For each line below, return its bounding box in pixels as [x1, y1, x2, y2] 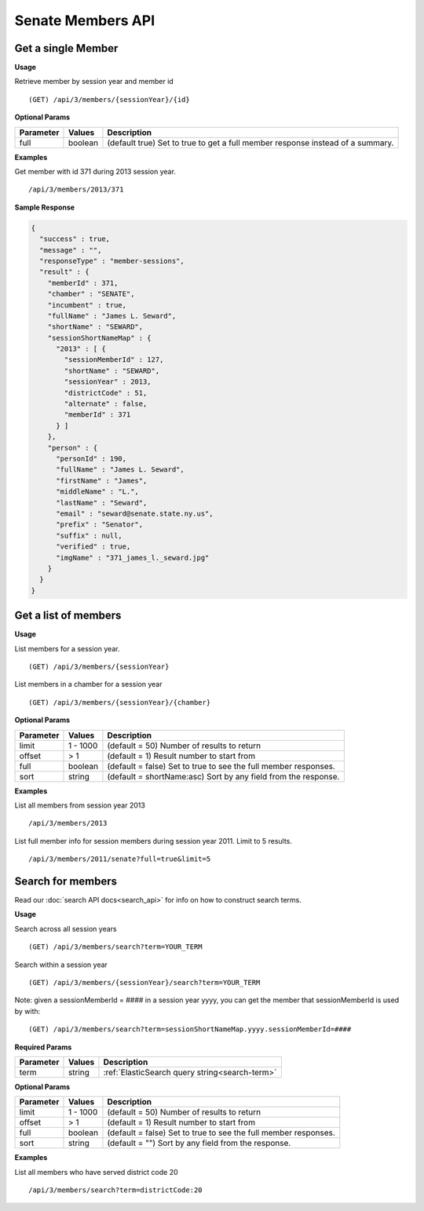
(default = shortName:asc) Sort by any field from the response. [107, 771, 340, 782]
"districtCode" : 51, [64, 388, 148, 397]
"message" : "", [39, 246, 102, 254]
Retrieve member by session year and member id [14, 77, 174, 86]
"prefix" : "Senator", [56, 520, 144, 529]
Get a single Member [14, 42, 119, 55]
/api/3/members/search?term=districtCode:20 [28, 1186, 203, 1195]
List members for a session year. [14, 644, 120, 653]
